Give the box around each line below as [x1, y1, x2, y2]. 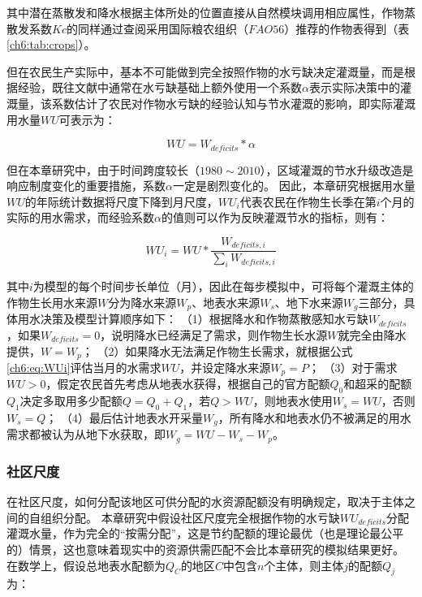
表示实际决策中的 [308, 79, 400, 96]
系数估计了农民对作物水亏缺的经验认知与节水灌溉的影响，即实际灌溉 [51, 94, 416, 111]
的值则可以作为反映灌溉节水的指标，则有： [161, 209, 389, 226]
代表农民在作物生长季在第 [239, 193, 377, 210]
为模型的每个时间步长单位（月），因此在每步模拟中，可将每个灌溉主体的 [32, 278, 414, 295]
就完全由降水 [338, 326, 407, 343]
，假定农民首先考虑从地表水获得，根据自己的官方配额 [45, 375, 330, 392]
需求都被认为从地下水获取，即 [6, 426, 166, 443]
